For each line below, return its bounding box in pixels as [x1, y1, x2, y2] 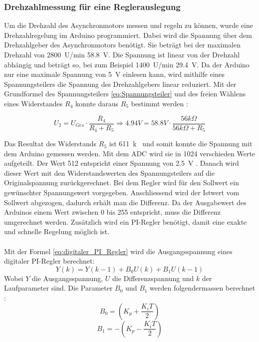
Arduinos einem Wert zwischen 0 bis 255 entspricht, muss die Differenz [4, 207, 221, 217]
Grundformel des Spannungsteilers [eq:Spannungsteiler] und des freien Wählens [4, 88, 246, 99]
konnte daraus [75, 98, 119, 108]
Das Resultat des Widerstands [4, 138, 97, 149]
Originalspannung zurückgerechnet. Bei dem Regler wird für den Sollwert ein [4, 177, 239, 188]
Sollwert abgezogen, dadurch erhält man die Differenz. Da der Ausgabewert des [4, 197, 247, 207]
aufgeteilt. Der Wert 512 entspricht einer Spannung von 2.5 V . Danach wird [4, 158, 239, 168]
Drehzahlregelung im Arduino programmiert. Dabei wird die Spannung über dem [4, 29, 252, 40]
